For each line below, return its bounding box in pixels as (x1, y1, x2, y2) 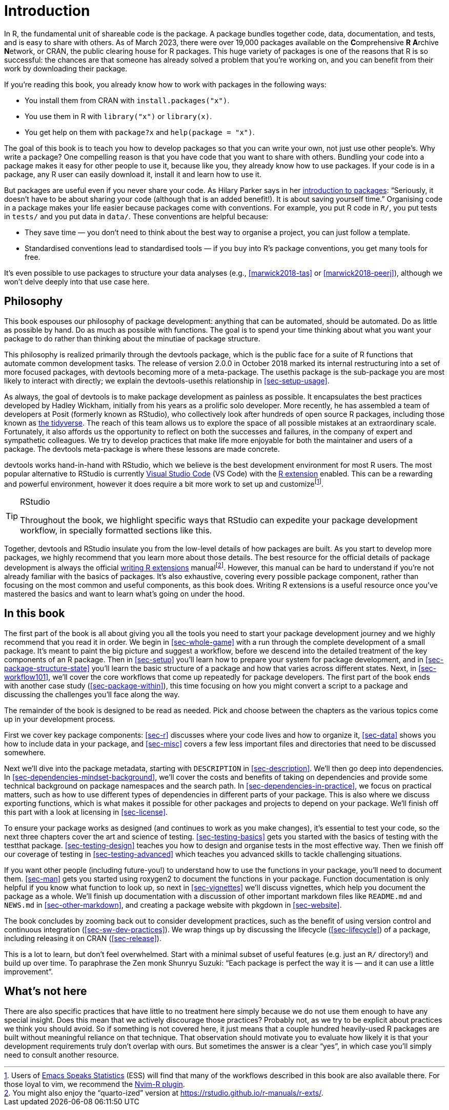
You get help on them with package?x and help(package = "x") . (25, 127, 255, 137)
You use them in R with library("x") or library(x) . (25, 111, 212, 121)
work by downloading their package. (4, 64, 128, 73)
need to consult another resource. (4, 1050, 119, 1059)
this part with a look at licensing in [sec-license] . (4, 807, 168, 816)
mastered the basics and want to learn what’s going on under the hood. (4, 589, 245, 598)
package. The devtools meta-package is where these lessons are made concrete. (4, 444, 280, 453)
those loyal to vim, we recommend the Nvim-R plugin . (4, 1079, 185, 1088)
